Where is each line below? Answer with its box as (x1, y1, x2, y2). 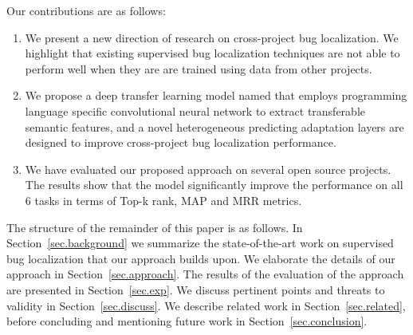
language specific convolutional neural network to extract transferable (25, 102, 365, 119)
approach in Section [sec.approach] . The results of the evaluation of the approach (6, 266, 404, 282)
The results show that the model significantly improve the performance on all (25, 176, 403, 193)
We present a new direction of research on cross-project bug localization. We (25, 29, 399, 45)
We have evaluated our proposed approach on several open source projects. (25, 160, 391, 177)
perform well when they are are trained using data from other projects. (25, 60, 372, 77)
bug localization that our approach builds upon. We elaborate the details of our (6, 250, 395, 266)
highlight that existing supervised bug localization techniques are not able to (25, 45, 400, 61)
